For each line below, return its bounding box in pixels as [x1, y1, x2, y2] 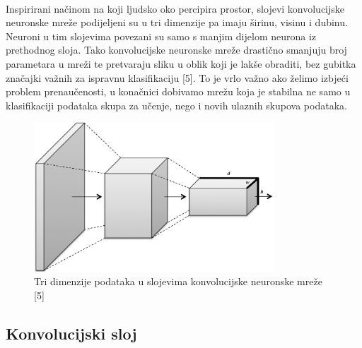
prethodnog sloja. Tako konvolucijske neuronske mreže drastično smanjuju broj [6, 42, 347, 57]
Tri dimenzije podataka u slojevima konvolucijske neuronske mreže [34, 274, 322, 289]
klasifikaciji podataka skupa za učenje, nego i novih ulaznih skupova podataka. [6, 97, 347, 112]
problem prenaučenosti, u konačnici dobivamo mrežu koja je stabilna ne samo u [6, 84, 351, 99]
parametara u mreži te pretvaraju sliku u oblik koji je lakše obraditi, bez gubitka [6, 56, 356, 71]
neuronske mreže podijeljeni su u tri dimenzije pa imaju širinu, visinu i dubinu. [6, 15, 348, 30]
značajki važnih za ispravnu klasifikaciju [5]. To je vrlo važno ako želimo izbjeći [6, 70, 349, 85]
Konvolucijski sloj [6, 322, 137, 344]
